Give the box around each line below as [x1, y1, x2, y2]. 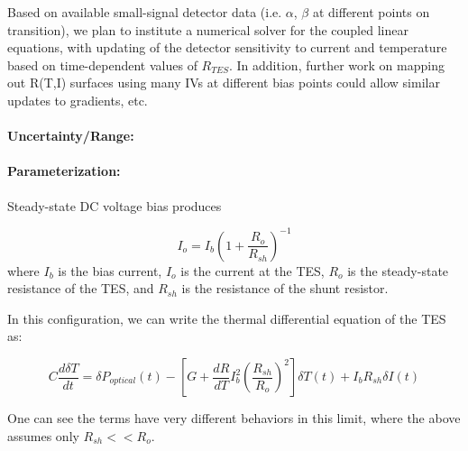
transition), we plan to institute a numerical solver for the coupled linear [7, 20, 408, 39]
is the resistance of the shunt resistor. [181, 279, 389, 298]
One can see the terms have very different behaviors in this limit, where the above [7, 409, 461, 428]
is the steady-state [347, 261, 449, 280]
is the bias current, [58, 261, 162, 280]
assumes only [7, 426, 79, 445]
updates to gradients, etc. [7, 90, 148, 109]
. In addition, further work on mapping [229, 55, 445, 74]
